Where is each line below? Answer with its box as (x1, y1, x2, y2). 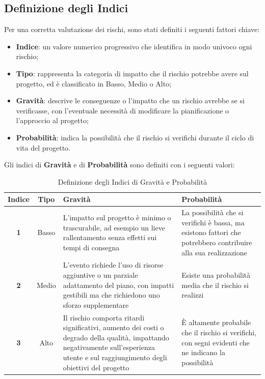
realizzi (181, 289, 204, 300)
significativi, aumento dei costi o (63, 322, 164, 333)
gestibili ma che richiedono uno (63, 289, 160, 300)
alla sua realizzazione (181, 247, 247, 257)
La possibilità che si (181, 207, 244, 218)
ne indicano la (181, 347, 225, 358)
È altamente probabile (181, 317, 251, 328)
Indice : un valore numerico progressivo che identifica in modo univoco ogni (16, 41, 252, 51)
